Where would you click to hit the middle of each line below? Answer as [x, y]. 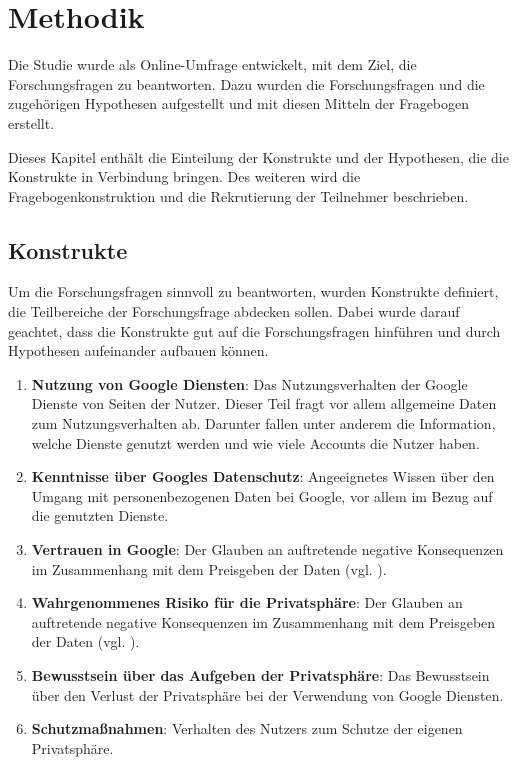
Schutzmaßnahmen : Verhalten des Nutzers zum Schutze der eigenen [247, 728]
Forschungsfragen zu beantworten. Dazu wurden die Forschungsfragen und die [246, 83]
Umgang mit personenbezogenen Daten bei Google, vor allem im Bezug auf [262, 495]
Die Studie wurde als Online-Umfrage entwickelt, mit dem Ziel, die [212, 64]
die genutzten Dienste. [100, 515]
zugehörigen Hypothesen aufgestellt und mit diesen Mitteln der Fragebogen [239, 103]
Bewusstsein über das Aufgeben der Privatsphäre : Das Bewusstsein [260, 674]
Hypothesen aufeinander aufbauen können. [138, 350]
